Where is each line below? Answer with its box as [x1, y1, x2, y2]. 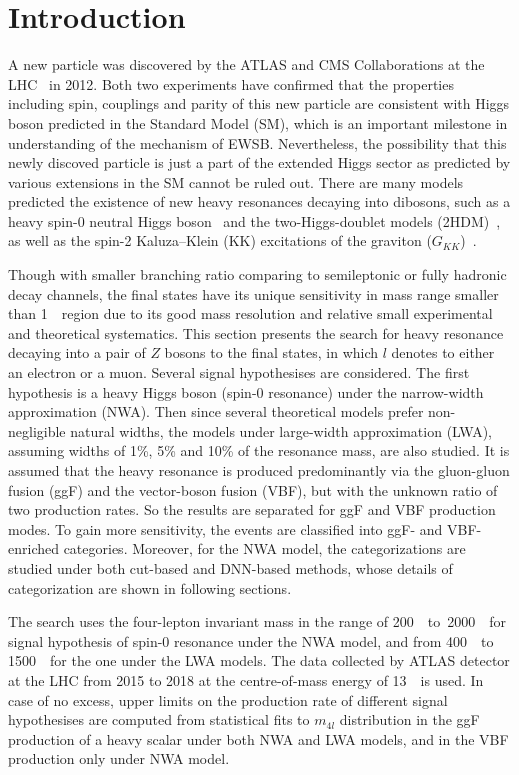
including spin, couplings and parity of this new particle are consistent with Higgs [8, 93, 510, 114]
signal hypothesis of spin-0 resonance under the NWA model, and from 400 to [8, 630, 494, 651]
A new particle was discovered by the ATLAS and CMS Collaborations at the [8, 54, 485, 75]
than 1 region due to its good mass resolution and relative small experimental [8, 303, 493, 324]
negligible [8, 420, 66, 441]
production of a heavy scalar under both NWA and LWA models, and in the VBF [8, 728, 509, 749]
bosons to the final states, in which [164, 342, 379, 363]
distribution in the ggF [339, 709, 480, 730]
